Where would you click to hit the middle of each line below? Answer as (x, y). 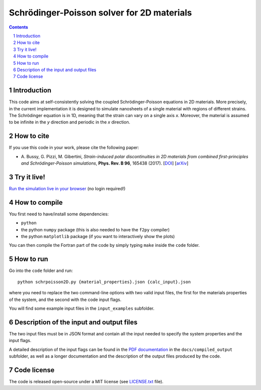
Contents (19, 27)
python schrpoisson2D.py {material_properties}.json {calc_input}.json (104, 282)
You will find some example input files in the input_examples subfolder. (82, 308)
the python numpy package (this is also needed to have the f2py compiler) (95, 229)
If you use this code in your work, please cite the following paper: (74, 148)
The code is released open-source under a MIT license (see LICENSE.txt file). (86, 381)
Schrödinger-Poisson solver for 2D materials (100, 13)
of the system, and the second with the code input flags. (65, 300)
